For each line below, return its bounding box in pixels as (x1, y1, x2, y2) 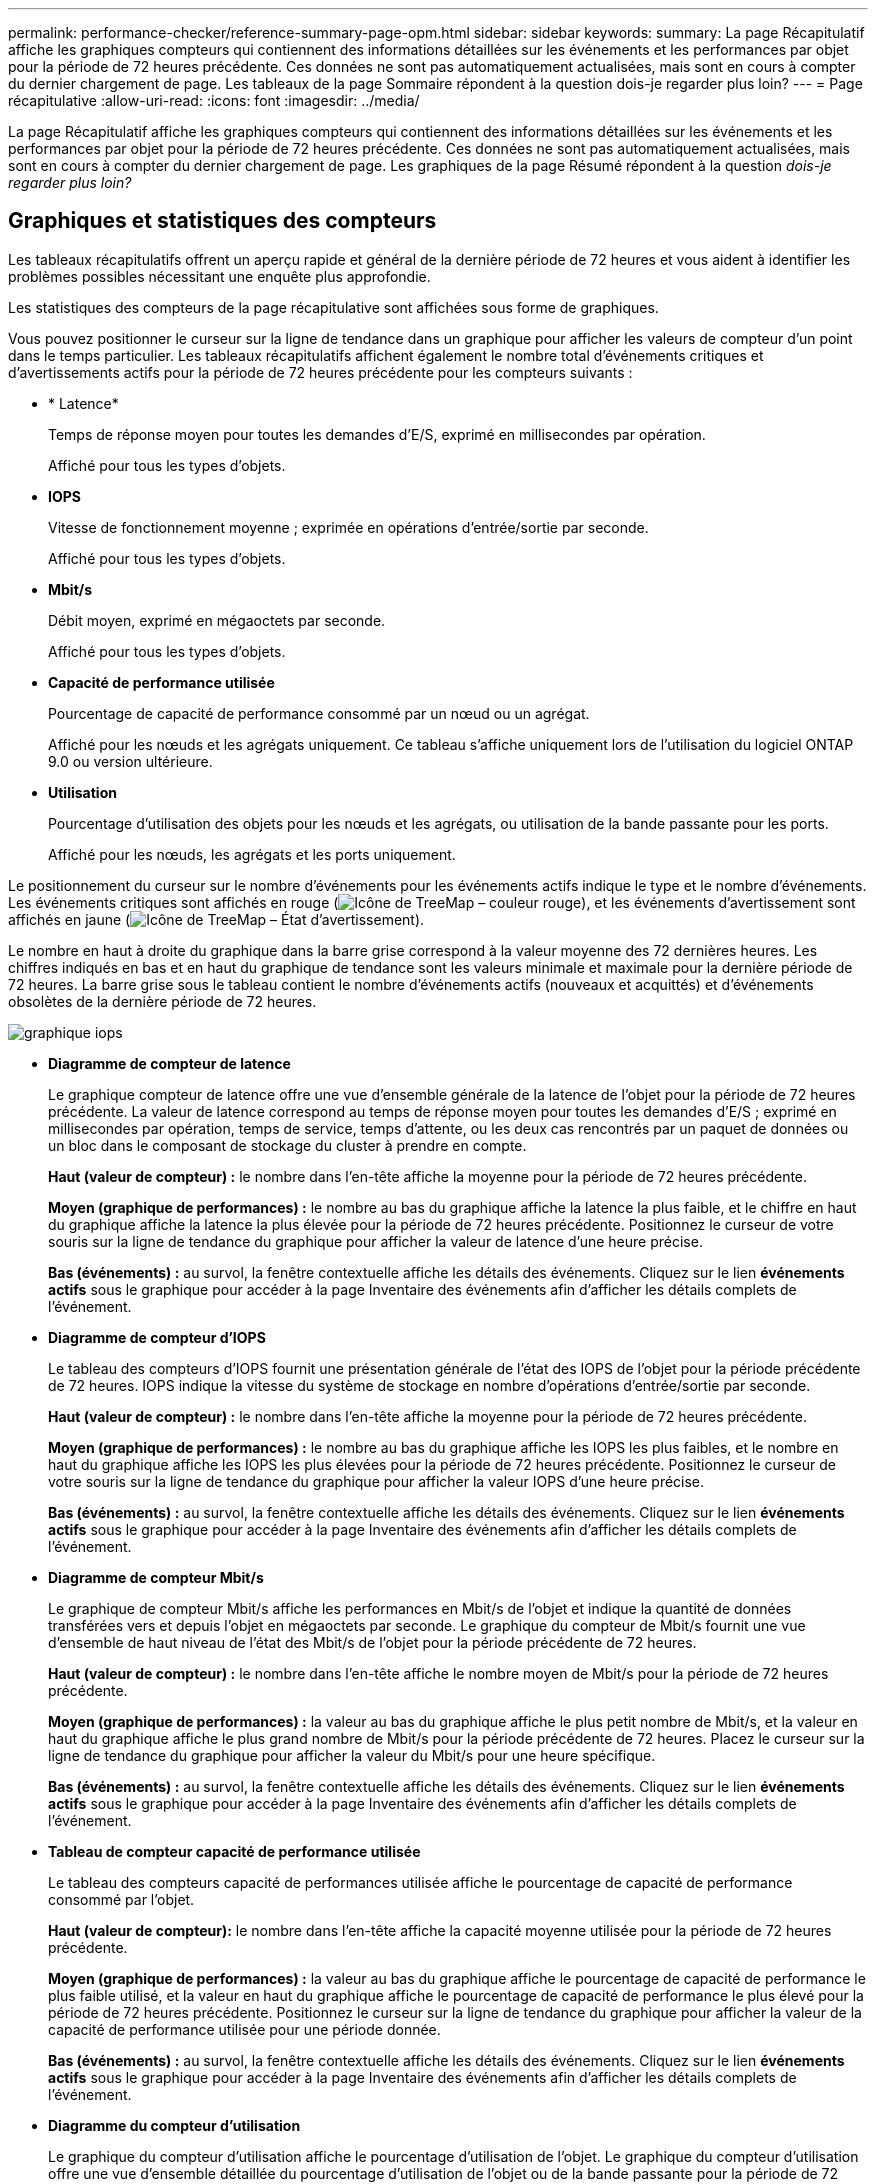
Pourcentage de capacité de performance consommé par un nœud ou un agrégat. (48, 704, 590, 722)
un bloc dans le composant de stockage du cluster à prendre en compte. (48, 1136, 527, 1154)
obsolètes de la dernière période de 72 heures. (8, 992, 317, 1010)
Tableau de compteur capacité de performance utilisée (48, 1842, 421, 1860)
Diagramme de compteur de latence (48, 1054, 291, 1072)
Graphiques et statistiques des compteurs (8, 208, 437, 234)
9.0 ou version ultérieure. (48, 752, 213, 770)
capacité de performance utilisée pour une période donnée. (48, 2020, 441, 2038)
